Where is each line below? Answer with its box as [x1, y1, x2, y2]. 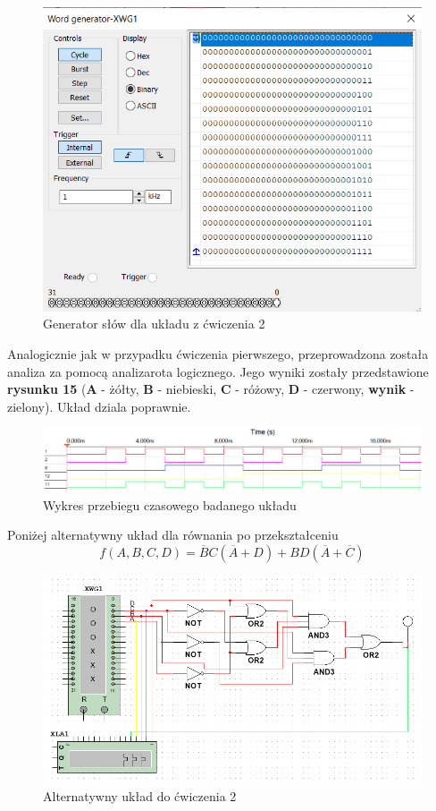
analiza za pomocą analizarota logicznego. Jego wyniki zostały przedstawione [7, 362, 429, 380]
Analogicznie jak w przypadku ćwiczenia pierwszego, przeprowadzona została [7, 345, 429, 363]
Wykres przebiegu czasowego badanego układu [43, 495, 297, 514]
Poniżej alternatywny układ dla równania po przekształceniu [7, 525, 339, 544]
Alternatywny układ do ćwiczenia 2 [43, 786, 237, 805]
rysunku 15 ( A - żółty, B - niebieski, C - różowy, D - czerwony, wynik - [7, 380, 415, 398]
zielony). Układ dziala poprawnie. [7, 397, 191, 415]
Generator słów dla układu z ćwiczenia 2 [43, 314, 265, 333]
